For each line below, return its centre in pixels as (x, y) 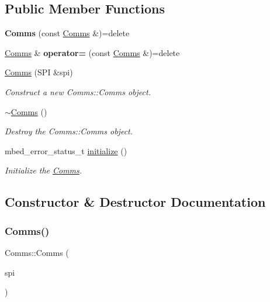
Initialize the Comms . (44, 170)
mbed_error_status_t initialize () (66, 150)
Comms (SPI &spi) (39, 72)
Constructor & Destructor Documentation (135, 202)
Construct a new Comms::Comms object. (78, 91)
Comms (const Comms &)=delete (67, 33)
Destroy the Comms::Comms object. (69, 131)
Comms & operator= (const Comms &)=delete (92, 52)
